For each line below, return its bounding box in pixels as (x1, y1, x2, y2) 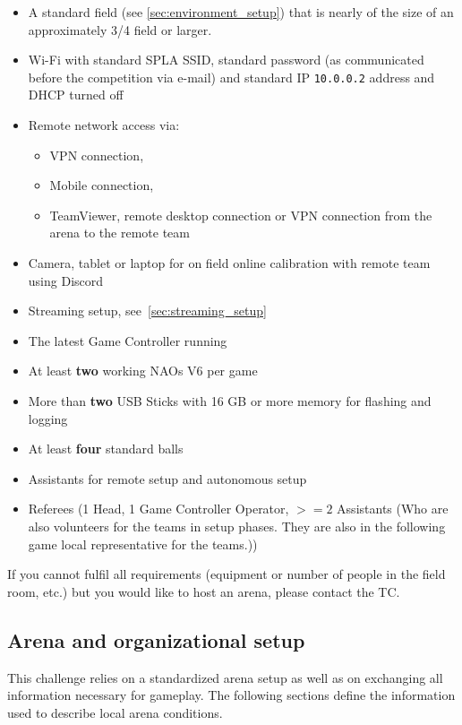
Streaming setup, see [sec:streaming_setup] (28, 301, 267, 320)
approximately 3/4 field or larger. (28, 20, 212, 39)
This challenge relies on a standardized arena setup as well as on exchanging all (7, 668, 443, 686)
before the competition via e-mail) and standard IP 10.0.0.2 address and (28, 67, 435, 86)
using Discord (28, 271, 104, 289)
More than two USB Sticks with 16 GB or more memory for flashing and (28, 391, 432, 410)
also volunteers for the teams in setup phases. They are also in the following (28, 516, 446, 535)
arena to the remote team (49, 223, 190, 242)
